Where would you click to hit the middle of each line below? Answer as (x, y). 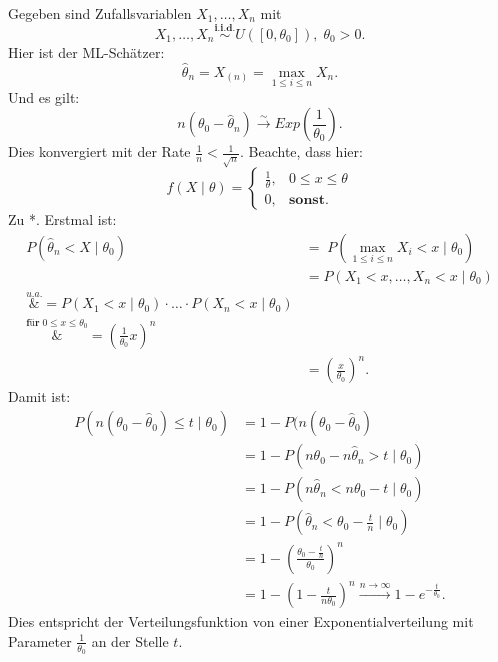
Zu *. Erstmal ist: (62, 219)
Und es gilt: (44, 96)
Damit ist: (39, 396)
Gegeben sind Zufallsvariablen (100, 13)
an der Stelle (130, 640)
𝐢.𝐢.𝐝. (225, 28)
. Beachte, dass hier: (301, 151)
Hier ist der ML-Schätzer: (86, 51)
